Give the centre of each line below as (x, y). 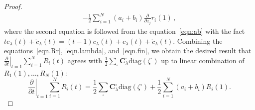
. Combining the (198, 41)
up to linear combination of (203, 60)
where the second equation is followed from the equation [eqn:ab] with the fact (125, 31)
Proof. (13, 6)
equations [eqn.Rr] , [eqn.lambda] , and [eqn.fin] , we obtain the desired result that (128, 51)
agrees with (85, 60)
